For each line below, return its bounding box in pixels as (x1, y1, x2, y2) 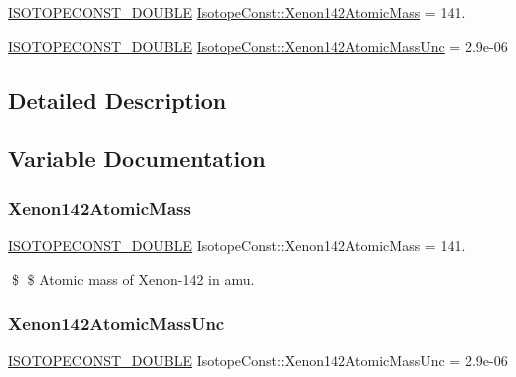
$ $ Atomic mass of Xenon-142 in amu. (11, 268, 255, 289)
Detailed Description (8, 84, 227, 115)
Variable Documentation (8, 143, 266, 174)
